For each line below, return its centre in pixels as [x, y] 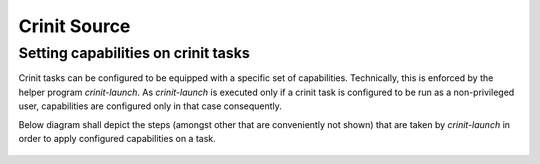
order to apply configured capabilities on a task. [117, 138]
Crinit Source [74, 26]
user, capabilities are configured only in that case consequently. [150, 106]
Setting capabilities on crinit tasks [134, 53]
